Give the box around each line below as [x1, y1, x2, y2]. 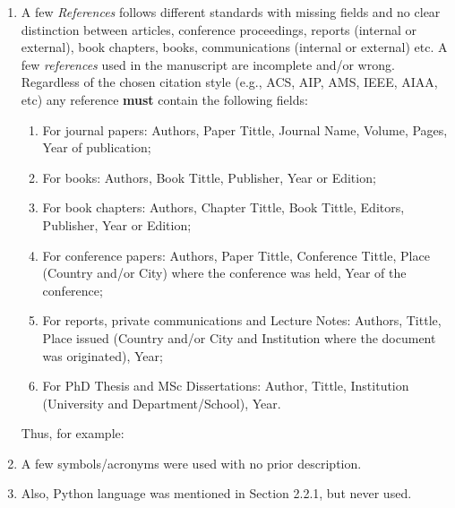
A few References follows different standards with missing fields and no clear [21, 3, 441, 21]
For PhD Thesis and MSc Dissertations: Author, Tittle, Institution [42, 376, 409, 395]
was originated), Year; [42, 346, 163, 365]
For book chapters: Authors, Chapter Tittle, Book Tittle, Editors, [42, 198, 405, 217]
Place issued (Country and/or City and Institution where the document [42, 328, 436, 347]
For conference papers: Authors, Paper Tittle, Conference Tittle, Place [42, 245, 430, 264]
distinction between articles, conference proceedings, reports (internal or [21, 20, 416, 39]
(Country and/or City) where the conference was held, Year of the [42, 263, 407, 282]
